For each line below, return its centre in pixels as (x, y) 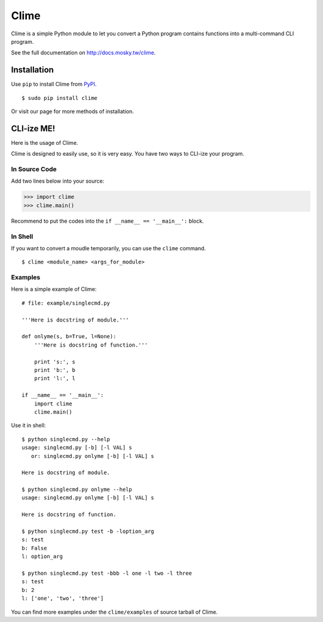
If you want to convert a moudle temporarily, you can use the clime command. (109, 248)
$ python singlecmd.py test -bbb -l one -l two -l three (107, 573)
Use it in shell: (28, 426)
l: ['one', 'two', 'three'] (63, 598)
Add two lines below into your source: (58, 181)
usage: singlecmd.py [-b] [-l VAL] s (77, 448)
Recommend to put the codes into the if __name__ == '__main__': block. (107, 221)
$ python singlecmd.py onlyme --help (77, 490)
